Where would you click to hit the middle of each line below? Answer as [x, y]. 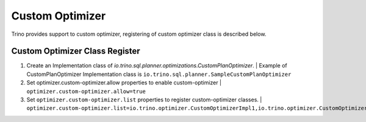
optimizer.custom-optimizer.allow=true [86, 91]
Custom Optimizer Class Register [76, 51]
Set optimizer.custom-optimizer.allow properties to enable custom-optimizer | [124, 83]
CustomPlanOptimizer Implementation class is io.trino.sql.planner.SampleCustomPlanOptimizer [159, 74]
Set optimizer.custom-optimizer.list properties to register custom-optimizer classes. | [144, 100]
